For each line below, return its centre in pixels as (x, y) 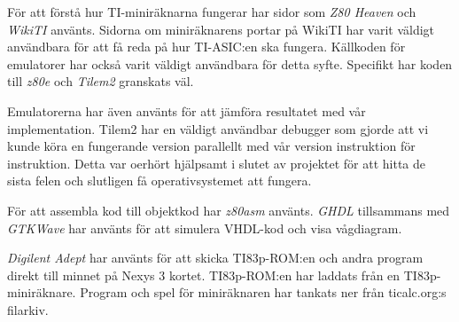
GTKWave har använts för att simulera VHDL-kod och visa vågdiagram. (205, 228)
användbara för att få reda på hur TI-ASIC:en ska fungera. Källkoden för (206, 47)
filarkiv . (28, 309)
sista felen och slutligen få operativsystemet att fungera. (159, 181)
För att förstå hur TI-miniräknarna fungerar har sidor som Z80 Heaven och (212, 12)
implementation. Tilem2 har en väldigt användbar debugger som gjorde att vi (218, 128)
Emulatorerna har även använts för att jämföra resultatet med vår (187, 110)
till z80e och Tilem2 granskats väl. (101, 81)
